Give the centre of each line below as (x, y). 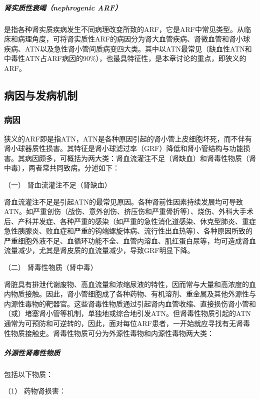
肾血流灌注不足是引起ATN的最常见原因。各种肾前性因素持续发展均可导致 (123, 201)
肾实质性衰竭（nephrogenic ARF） (63, 7)
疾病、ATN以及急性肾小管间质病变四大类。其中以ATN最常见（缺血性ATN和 (128, 48)
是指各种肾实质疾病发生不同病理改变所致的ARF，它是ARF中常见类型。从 (124, 29)
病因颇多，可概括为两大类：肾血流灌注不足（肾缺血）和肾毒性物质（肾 (140, 158)
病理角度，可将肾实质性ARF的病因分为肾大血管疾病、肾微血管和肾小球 (134, 39)
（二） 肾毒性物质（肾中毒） (51, 267)
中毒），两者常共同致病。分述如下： (62, 168)
